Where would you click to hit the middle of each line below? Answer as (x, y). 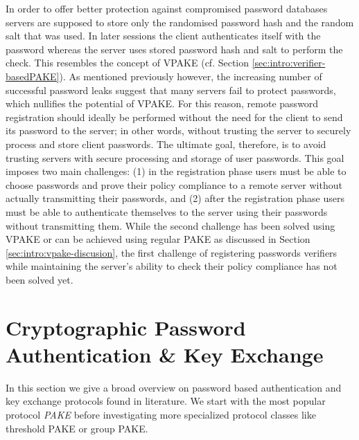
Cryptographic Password (126, 327)
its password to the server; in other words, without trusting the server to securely (178, 130)
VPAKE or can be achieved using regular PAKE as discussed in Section (158, 239)
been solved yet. (40, 279)
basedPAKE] (33, 76)
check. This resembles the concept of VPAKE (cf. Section (128, 63)
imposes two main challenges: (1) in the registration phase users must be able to (176, 171)
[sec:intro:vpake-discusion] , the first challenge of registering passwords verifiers (172, 252)
